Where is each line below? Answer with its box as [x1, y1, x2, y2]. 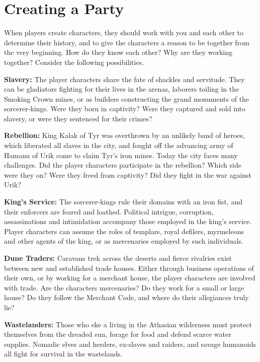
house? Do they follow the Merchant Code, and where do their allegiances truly [4, 292, 249, 303]
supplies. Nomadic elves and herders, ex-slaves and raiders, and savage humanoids [4, 338, 256, 349]
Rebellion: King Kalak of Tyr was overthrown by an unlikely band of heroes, [4, 130, 245, 140]
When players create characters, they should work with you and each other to [4, 27, 244, 38]
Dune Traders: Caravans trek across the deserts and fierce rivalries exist [4, 253, 232, 263]
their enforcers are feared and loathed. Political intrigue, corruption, [4, 206, 214, 216]
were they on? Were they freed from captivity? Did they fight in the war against [4, 169, 252, 180]
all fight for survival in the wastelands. [4, 348, 123, 359]
